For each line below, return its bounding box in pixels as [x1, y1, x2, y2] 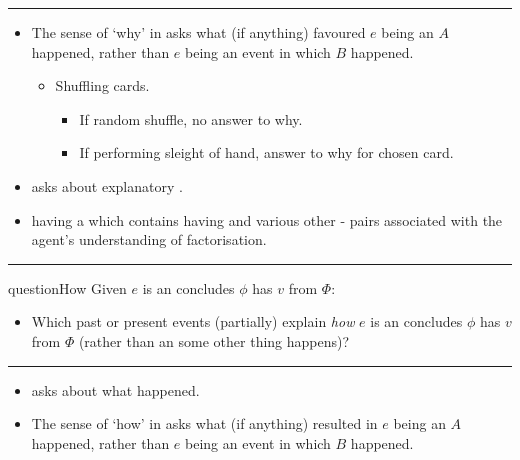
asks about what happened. [31, 379, 200, 400]
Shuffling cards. [55, 75, 150, 96]
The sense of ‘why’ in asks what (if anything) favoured [31, 22, 366, 42]
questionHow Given [8, 277, 127, 298]
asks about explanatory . [31, 175, 183, 196]
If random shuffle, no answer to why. [79, 108, 303, 129]
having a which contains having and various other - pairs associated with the [31, 209, 503, 230]
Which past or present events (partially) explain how [31, 311, 355, 332]
